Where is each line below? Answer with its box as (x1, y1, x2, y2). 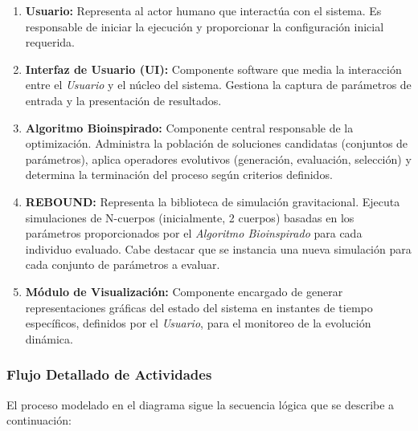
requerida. (25, 34, 75, 51)
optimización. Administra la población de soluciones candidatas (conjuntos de (25, 135, 408, 152)
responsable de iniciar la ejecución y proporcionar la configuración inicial (25, 18, 384, 35)
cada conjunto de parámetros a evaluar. (25, 256, 220, 273)
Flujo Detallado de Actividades (6, 364, 212, 384)
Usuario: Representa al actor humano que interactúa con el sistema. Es (25, 2, 382, 18)
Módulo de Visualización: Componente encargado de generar (25, 283, 343, 299)
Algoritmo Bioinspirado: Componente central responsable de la (25, 119, 354, 136)
